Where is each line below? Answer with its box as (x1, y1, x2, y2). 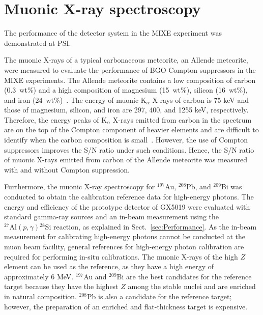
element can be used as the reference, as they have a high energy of (4, 261, 214, 272)
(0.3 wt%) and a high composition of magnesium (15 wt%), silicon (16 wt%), (4, 84, 248, 95)
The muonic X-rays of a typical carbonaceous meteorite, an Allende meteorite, (4, 54, 248, 65)
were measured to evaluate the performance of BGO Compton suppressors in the (4, 64, 256, 75)
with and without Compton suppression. (4, 164, 130, 175)
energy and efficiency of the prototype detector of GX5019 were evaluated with (4, 201, 250, 212)
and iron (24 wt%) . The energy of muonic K (4, 94, 147, 105)
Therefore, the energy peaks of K (4, 114, 107, 125)
